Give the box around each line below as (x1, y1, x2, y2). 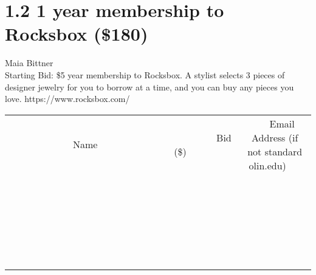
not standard (247, 144, 303, 158)
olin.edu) (249, 158, 286, 172)
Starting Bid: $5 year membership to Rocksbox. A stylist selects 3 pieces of (5, 68, 285, 81)
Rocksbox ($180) (5, 21, 148, 46)
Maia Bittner (5, 56, 53, 69)
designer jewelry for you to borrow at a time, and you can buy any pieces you (5, 80, 294, 93)
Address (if (252, 130, 298, 144)
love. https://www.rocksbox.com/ (5, 92, 130, 105)
